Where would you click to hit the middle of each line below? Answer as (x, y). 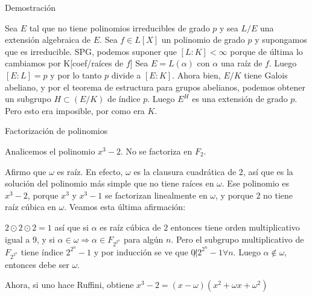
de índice (124, 99)
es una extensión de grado (240, 99)
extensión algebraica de (48, 40)
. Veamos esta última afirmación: (125, 207)
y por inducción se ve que (141, 251)
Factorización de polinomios (56, 131)
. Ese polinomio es (255, 183)
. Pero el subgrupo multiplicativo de (237, 239)
